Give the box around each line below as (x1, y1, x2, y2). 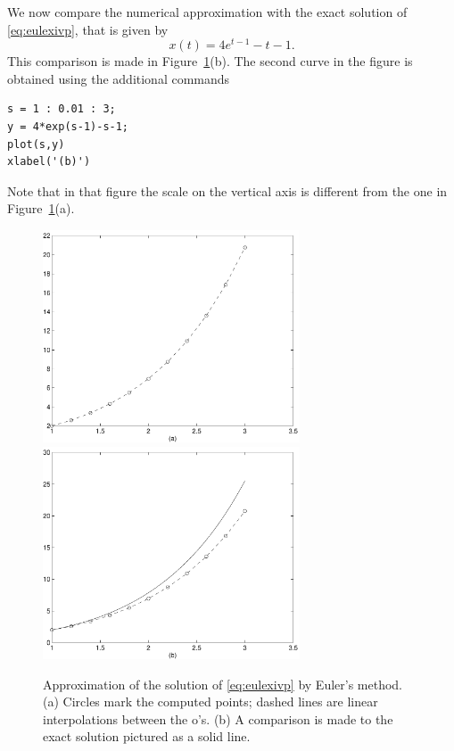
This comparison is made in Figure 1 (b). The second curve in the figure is (7, 52, 413, 70)
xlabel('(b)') (7, 155, 91, 169)
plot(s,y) (7, 137, 65, 151)
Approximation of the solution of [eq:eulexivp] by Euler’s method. (43, 674, 403, 693)
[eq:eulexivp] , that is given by (7, 20, 169, 38)
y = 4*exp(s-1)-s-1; (7, 120, 129, 134)
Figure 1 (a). (7, 199, 75, 218)
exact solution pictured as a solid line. (43, 727, 251, 746)
